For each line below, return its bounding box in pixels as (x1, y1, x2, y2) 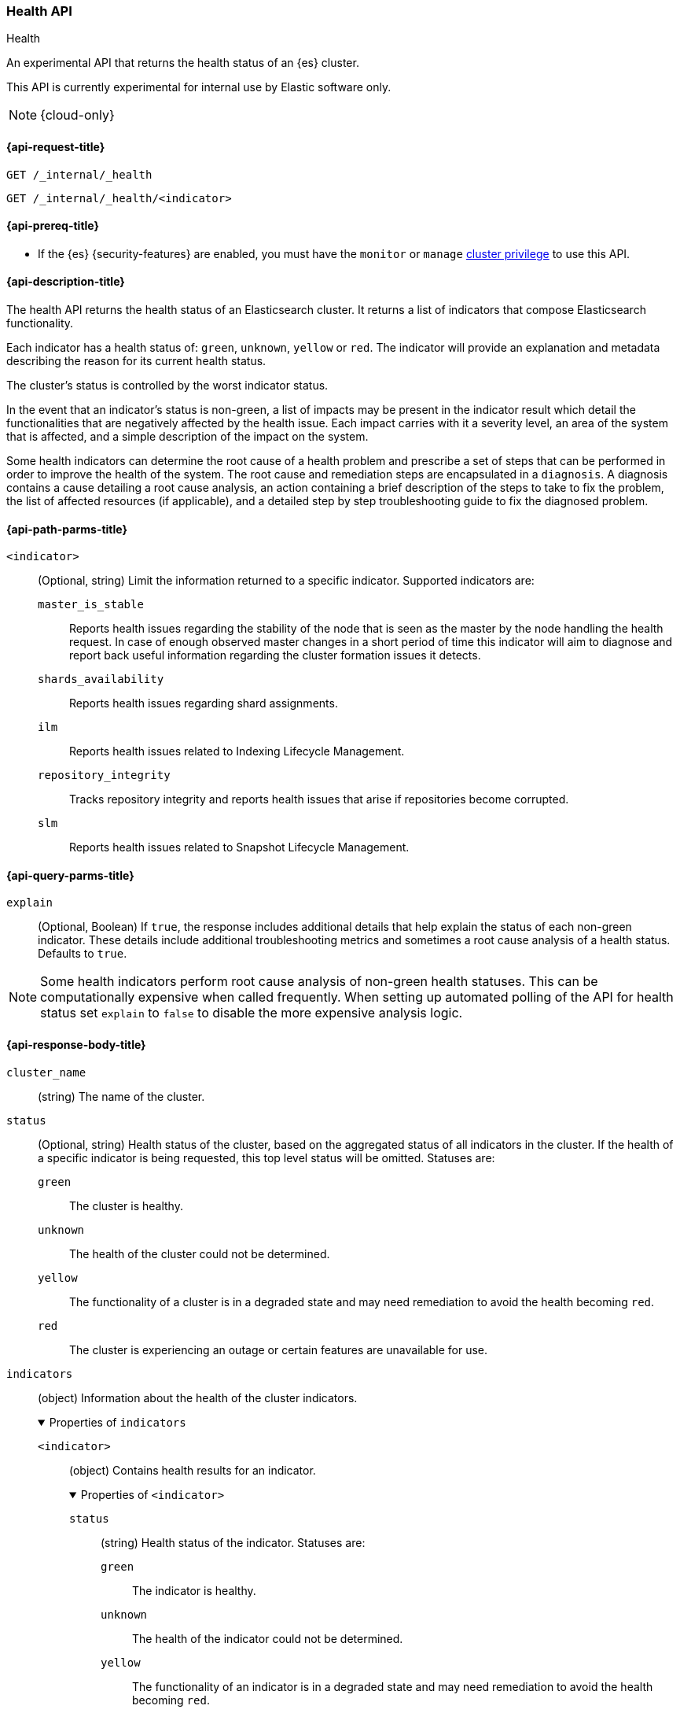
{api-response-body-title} (6, 1038, 146, 1052)
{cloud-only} (40, 107, 115, 124)
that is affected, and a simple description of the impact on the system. (6, 430, 369, 444)
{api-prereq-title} (6, 219, 100, 233)
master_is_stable (38, 598, 144, 611)
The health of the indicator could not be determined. (132, 1631, 403, 1645)
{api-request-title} (6, 139, 105, 153)
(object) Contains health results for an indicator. (69, 1463, 316, 1477)
